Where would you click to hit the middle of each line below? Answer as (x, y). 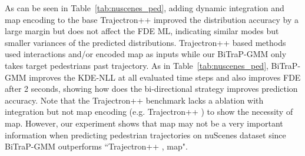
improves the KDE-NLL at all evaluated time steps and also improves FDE (165, 77)
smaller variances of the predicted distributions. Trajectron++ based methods (145, 42)
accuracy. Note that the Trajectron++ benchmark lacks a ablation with (134, 100)
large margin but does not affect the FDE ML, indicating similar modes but (142, 31)
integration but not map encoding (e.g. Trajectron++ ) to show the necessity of (149, 112)
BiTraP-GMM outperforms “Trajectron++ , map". (96, 146)
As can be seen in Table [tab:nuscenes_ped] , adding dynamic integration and (145, 8)
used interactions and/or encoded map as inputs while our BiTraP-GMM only (146, 54)
